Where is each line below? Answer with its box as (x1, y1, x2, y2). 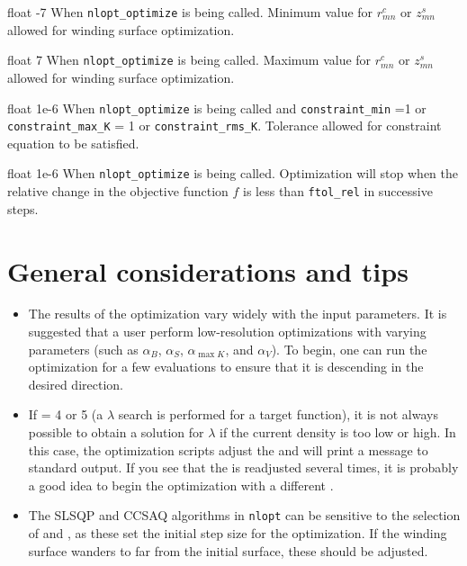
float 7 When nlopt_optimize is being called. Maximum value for (7, 50, 372, 69)
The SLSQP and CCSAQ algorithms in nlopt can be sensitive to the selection (28, 506, 461, 525)
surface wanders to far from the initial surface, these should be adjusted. (28, 541, 428, 560)
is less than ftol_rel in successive (243, 182, 433, 201)
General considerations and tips (7, 252, 409, 289)
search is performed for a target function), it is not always (118, 405, 438, 424)
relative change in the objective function (7, 182, 229, 201)
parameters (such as (28, 339, 139, 358)
